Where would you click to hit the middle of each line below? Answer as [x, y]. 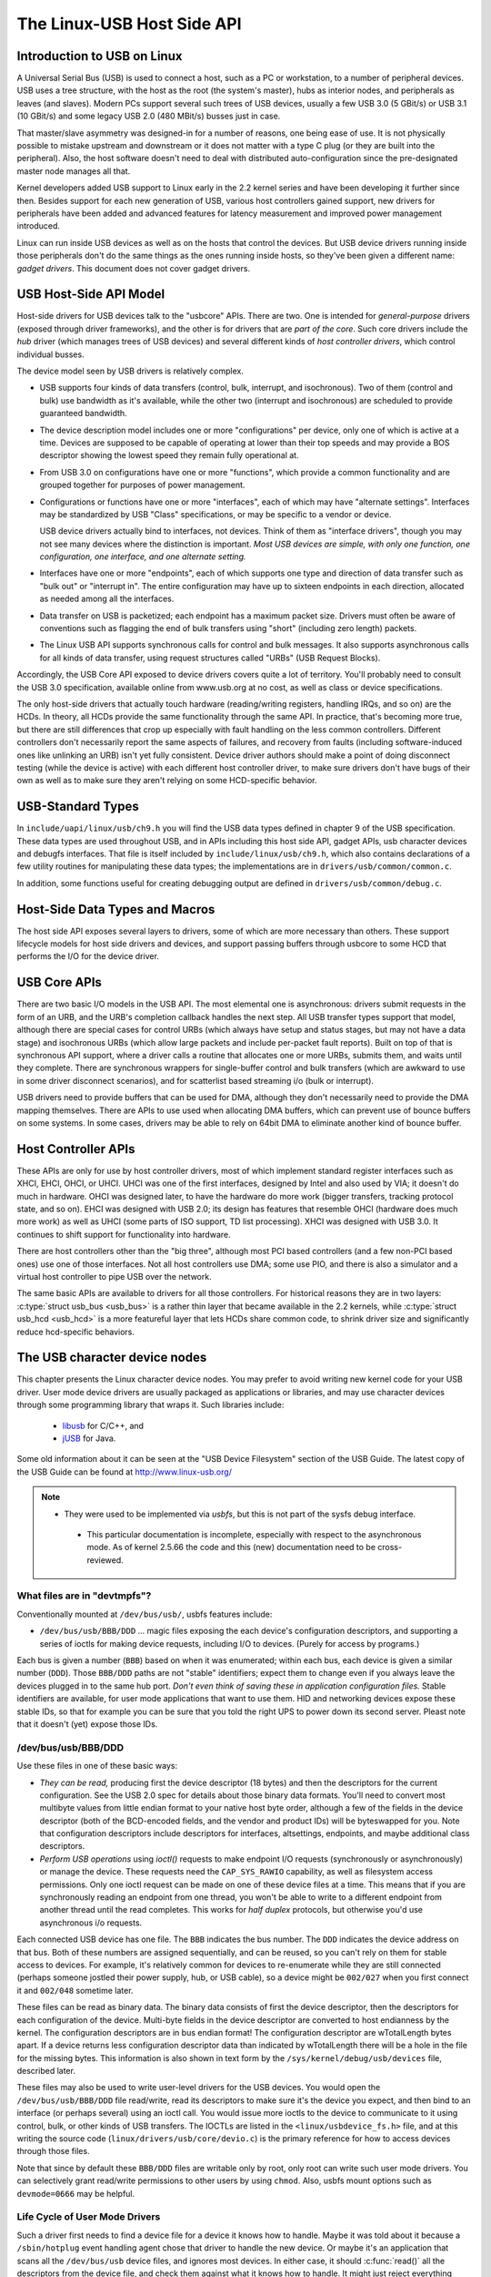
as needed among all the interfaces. [107, 599]
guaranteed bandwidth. [83, 414]
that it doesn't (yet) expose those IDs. [87, 1724]
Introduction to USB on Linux [100, 56]
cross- [390, 1547]
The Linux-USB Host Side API [129, 24]
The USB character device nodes [112, 1358]
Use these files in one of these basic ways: [97, 1766]
